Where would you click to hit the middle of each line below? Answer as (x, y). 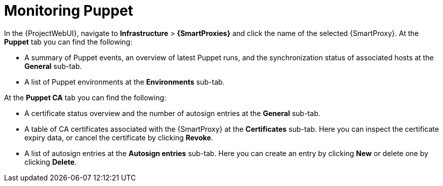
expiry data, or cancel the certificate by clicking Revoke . (119, 137)
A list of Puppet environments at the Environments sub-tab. (125, 82)
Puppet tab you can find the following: (68, 42)
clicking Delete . (51, 162)
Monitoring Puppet (69, 11)
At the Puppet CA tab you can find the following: (85, 97)
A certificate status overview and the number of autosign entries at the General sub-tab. (172, 113)
